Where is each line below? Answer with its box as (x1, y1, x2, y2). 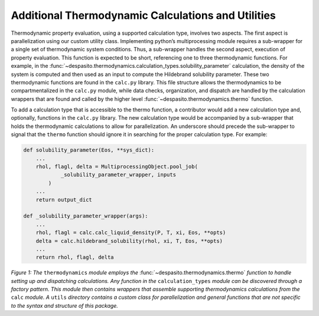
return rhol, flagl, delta (35, 254, 115, 261)
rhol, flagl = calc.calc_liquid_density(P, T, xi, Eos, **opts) (35, 229, 226, 236)
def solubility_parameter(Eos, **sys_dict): (23, 147, 155, 153)
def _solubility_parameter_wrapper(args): (23, 213, 148, 219)
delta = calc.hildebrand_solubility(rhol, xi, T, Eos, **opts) (35, 238, 223, 244)
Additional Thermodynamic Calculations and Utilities (11, 9, 276, 22)
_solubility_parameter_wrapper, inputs (60, 172, 177, 178)
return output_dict (35, 196, 93, 203)
